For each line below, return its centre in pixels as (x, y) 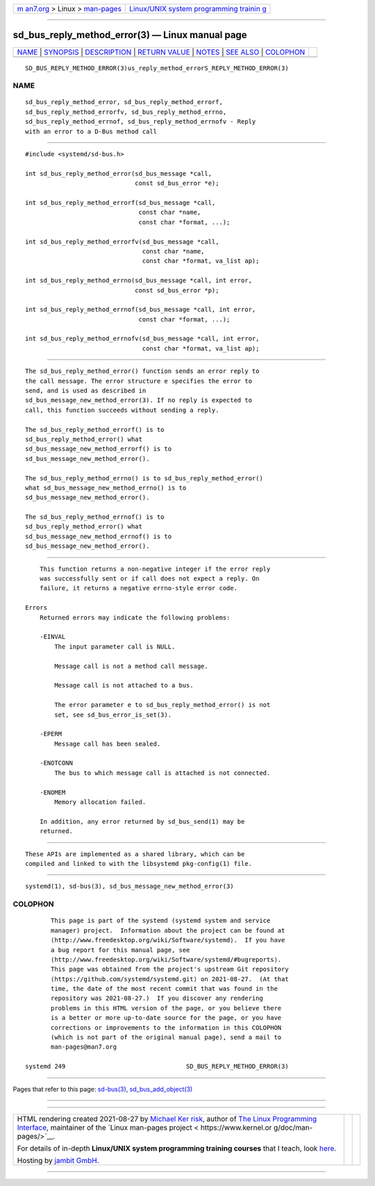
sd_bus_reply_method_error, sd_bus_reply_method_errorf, (124, 102)
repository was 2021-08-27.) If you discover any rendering (157, 999)
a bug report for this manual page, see (120, 950)
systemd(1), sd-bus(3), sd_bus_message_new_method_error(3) (130, 886)
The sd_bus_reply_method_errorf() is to (95, 429)
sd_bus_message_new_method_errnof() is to (99, 536)
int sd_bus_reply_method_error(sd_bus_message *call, (118, 173)
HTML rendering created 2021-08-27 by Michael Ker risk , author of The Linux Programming (167, 1119)
